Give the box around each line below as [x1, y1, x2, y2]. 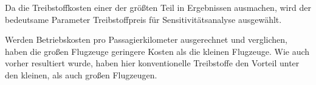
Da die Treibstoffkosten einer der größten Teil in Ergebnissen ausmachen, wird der [5, 1, 311, 13]
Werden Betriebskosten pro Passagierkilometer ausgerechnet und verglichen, [5, 33, 287, 46]
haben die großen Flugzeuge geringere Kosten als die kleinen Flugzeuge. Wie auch [5, 45, 310, 57]
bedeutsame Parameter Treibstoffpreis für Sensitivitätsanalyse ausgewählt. [5, 13, 282, 25]
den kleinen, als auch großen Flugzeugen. [5, 68, 157, 81]
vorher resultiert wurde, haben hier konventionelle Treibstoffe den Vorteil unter [5, 57, 300, 69]
